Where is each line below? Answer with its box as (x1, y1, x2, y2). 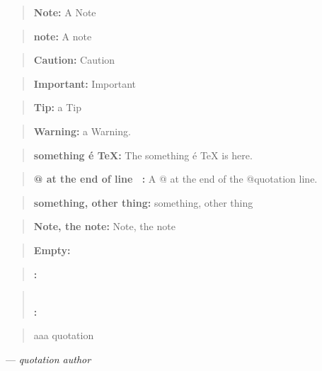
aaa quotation (33, 328, 94, 343)
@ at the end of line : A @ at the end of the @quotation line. (33, 171, 318, 186)
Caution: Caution (33, 52, 115, 67)
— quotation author (6, 351, 91, 366)
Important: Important (33, 76, 137, 91)
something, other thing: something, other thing (33, 195, 253, 210)
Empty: (33, 242, 71, 257)
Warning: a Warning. (33, 123, 131, 138)
